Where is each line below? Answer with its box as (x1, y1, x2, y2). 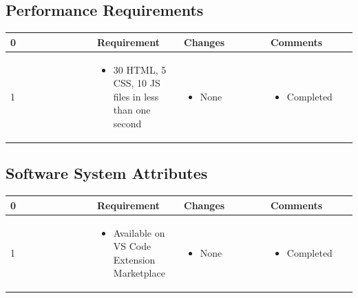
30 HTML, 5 (113, 62, 167, 76)
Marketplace (113, 266, 165, 280)
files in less (113, 89, 159, 103)
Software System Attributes (6, 162, 208, 184)
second (113, 116, 142, 130)
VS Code (113, 239, 151, 253)
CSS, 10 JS (113, 76, 160, 90)
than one (113, 103, 151, 117)
